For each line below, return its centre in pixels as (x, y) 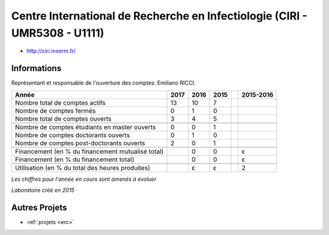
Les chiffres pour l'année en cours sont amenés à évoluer (84, 179)
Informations (36, 68)
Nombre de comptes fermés (55, 111)
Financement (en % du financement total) (75, 160)
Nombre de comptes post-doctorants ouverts (80, 143)
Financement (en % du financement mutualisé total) (89, 151)
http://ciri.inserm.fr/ (51, 51)
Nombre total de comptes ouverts (63, 119)
